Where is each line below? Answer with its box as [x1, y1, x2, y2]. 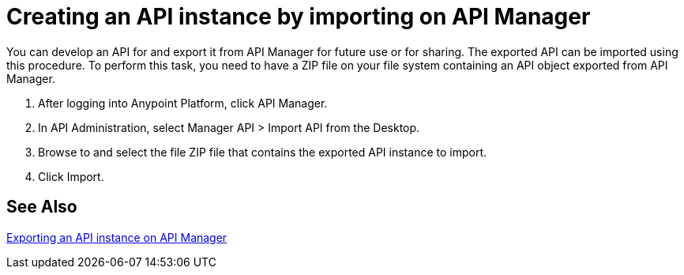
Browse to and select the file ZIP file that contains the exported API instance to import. [38, 145, 487, 159]
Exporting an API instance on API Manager [6, 230, 227, 244]
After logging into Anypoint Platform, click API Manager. [38, 96, 328, 110]
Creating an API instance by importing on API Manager [6, 3, 591, 30]
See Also [6, 197, 77, 217]
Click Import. [38, 169, 104, 183]
